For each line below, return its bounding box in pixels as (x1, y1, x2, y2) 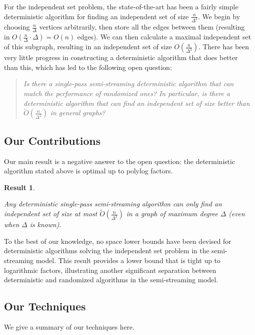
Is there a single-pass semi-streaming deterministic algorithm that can (23, 78, 234, 89)
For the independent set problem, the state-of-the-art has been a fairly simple (4, 1, 239, 11)
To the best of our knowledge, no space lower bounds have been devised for (4, 235, 231, 246)
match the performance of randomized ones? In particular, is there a (23, 88, 230, 99)
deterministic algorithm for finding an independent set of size (4, 11, 189, 21)
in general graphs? (50, 107, 106, 118)
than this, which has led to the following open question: (4, 62, 172, 72)
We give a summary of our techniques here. (4, 322, 135, 332)
